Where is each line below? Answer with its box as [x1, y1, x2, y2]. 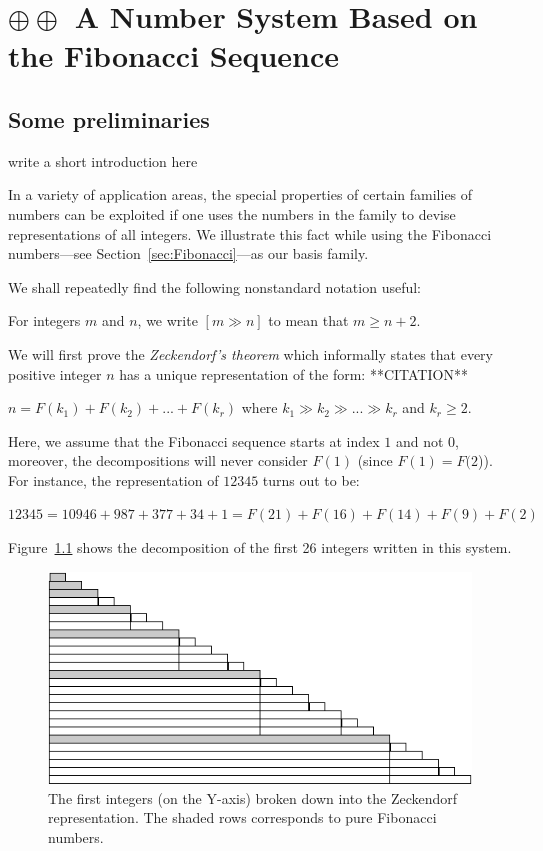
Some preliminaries [8, 103, 210, 134]
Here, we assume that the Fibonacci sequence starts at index [8, 430, 380, 451]
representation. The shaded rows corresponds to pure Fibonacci [48, 807, 437, 828]
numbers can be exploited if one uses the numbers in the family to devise [8, 203, 456, 224]
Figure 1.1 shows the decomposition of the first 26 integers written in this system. [8, 537, 512, 558]
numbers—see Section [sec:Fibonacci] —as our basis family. [8, 243, 369, 264]
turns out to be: [262, 469, 360, 490]
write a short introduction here [8, 150, 198, 171]
